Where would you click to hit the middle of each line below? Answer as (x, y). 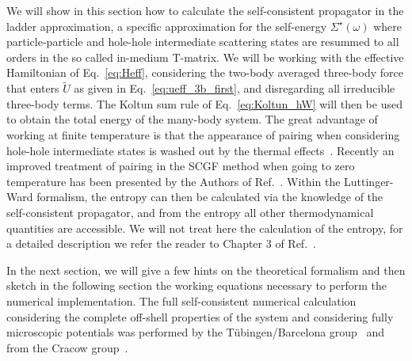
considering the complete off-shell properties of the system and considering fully (200, 316)
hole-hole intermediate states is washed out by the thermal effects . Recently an (200, 150)
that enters (33, 88)
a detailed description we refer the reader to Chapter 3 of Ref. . (161, 243)
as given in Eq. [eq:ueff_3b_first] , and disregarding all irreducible (235, 88)
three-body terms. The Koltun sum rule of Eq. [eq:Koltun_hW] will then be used (204, 103)
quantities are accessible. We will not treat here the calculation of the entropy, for (205, 228)
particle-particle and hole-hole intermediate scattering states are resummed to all (203, 42)
